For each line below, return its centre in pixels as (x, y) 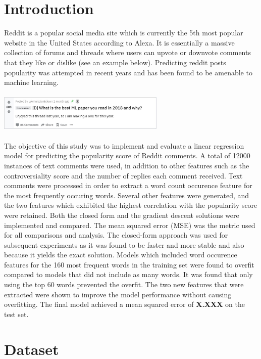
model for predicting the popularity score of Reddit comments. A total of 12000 (127, 155)
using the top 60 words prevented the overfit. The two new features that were (124, 284)
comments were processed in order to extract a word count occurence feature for (128, 185)
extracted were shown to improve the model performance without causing (118, 294)
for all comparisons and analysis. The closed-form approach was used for (116, 235)
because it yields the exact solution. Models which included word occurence (121, 255)
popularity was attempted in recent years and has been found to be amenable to (128, 72)
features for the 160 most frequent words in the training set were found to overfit (129, 264)
